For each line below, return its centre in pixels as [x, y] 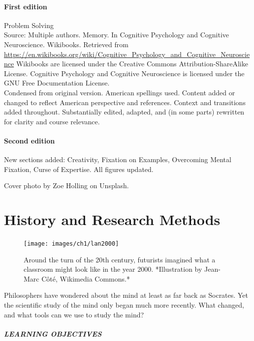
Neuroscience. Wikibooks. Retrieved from [66, 44]
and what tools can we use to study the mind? [74, 314]
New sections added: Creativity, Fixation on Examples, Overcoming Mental [118, 159]
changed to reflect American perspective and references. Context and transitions [125, 102]
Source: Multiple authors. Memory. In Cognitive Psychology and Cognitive [117, 35]
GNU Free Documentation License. [57, 83]
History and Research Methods [112, 219]
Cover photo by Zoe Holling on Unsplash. [66, 185]
